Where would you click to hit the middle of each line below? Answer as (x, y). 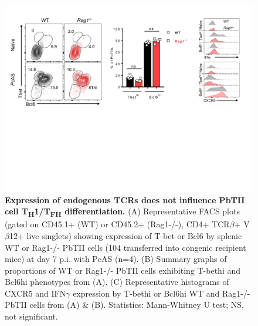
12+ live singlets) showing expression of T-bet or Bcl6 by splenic (125, 235)
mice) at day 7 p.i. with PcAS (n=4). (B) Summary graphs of (116, 259)
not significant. (31, 316)
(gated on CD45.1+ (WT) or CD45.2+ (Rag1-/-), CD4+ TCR (117, 224)
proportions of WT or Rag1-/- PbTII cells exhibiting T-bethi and (123, 270)
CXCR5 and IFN (35, 293)
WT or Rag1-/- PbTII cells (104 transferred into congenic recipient (125, 247)
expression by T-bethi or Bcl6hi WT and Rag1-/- (162, 293)
